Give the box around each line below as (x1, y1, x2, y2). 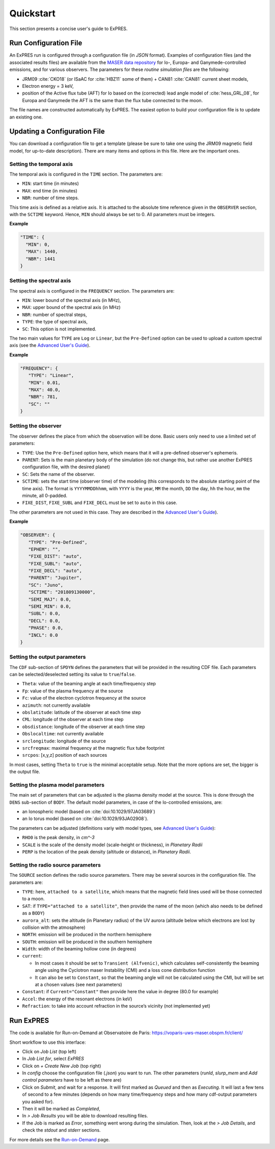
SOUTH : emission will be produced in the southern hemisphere (22, 939, 152, 945)
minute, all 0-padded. (22, 492, 68, 498)
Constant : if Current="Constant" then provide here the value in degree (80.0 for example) (22, 989, 219, 995)
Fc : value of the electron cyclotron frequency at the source (22, 695, 146, 701)
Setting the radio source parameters (9, 861, 101, 868)
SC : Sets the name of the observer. (22, 471, 95, 477)
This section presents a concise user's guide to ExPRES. (9, 26, 128, 32)
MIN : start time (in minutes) (22, 180, 79, 186)
